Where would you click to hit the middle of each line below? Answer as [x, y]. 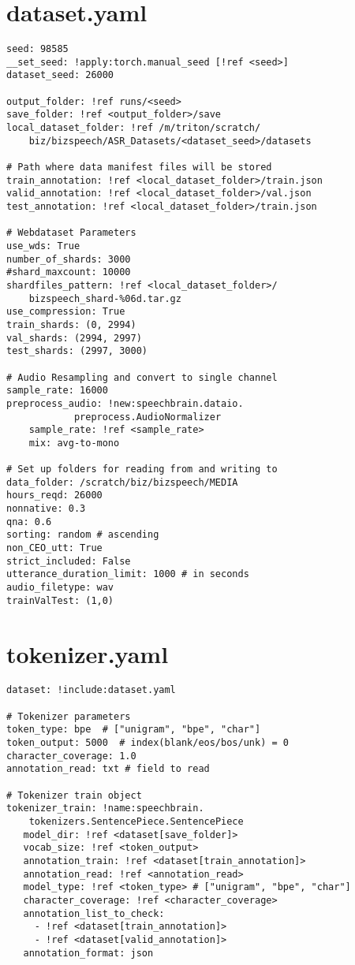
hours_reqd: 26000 [54, 496]
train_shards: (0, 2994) [71, 324]
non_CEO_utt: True [54, 548]
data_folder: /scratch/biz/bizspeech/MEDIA [122, 482]
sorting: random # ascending [83, 535]
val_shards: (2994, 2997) [74, 338]
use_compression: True [66, 312]
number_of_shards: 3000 [69, 259]
